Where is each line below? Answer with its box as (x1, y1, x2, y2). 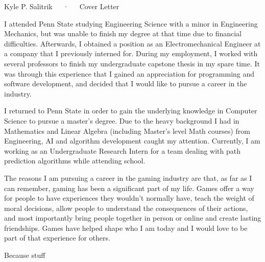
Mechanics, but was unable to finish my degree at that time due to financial (4, 28, 242, 39)
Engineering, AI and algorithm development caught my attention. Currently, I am (4, 135, 260, 146)
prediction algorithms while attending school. (4, 155, 146, 166)
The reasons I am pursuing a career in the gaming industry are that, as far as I (4, 172, 252, 183)
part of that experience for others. (4, 232, 110, 243)
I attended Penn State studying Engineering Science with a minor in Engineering (4, 18, 258, 29)
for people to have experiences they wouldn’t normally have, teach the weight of (4, 193, 254, 203)
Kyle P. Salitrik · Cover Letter (4, 1, 119, 11)
